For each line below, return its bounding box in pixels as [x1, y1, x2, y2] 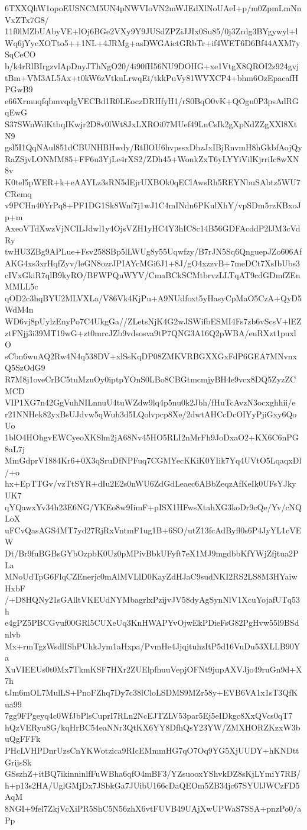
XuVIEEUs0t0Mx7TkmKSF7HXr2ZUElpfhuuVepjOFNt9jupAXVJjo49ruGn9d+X [5, 662, 302, 675]
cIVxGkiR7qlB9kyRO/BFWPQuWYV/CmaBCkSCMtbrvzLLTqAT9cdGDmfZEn [5, 268, 301, 281]
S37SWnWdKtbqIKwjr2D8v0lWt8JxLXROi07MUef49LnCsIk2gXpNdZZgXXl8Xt [5, 117, 298, 130]
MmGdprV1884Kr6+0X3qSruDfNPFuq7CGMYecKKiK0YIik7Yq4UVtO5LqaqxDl [5, 454, 302, 467]
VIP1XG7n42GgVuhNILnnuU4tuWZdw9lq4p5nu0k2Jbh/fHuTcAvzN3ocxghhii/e [5, 396, 296, 408]
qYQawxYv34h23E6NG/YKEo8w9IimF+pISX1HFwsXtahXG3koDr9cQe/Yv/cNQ [5, 500, 302, 513]
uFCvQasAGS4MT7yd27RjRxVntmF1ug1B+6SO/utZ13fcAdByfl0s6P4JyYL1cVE [5, 523, 302, 536]
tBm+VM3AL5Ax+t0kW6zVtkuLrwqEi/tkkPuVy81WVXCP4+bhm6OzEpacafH [5, 71, 299, 83]
